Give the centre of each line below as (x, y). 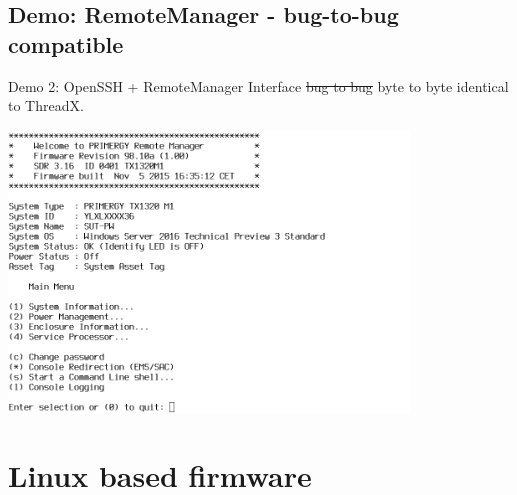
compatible (66, 43)
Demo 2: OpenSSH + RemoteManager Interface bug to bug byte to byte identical (258, 85)
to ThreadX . (46, 105)
